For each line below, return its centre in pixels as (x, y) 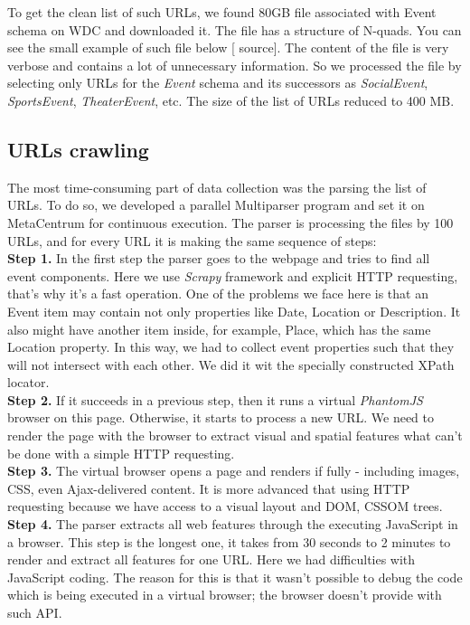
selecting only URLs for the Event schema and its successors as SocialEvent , (218, 83)
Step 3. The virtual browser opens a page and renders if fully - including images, (234, 471)
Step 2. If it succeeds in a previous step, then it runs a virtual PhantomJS (215, 399)
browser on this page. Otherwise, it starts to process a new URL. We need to (221, 417)
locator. (28, 382)
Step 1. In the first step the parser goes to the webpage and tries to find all (219, 258)
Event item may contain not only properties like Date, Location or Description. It (234, 311)
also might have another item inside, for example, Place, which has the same (219, 329)
